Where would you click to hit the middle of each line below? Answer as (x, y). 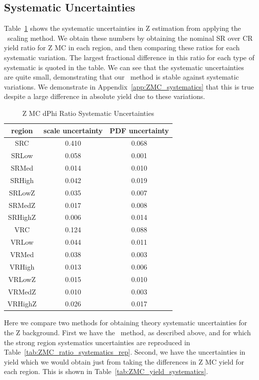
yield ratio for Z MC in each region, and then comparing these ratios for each (122, 47)
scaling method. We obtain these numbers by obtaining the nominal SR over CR (130, 38)
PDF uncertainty (139, 130)
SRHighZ (22, 217)
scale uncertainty (73, 130)
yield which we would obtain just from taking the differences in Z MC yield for (124, 361)
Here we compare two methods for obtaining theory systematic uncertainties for (126, 323)
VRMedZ (22, 291)
